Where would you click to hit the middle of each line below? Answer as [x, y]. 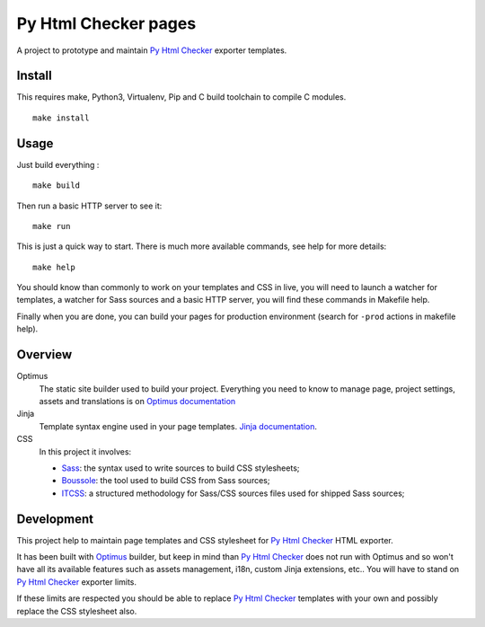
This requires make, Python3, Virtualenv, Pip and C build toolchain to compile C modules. [181, 97]
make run [52, 226]
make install [61, 118]
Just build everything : [58, 164]
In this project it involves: [85, 451]
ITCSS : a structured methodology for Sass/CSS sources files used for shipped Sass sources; [233, 493]
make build [57, 185]
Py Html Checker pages [106, 23]
